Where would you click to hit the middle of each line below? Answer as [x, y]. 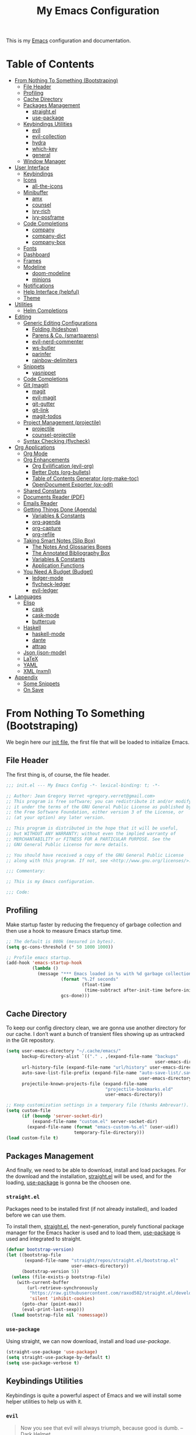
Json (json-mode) [45, 653]
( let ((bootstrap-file [34, 1255]
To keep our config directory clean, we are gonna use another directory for [96, 1028]
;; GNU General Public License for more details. [68, 844]
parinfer [41, 354]
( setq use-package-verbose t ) [43, 1363]
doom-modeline [51, 273]
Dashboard [36, 255]
